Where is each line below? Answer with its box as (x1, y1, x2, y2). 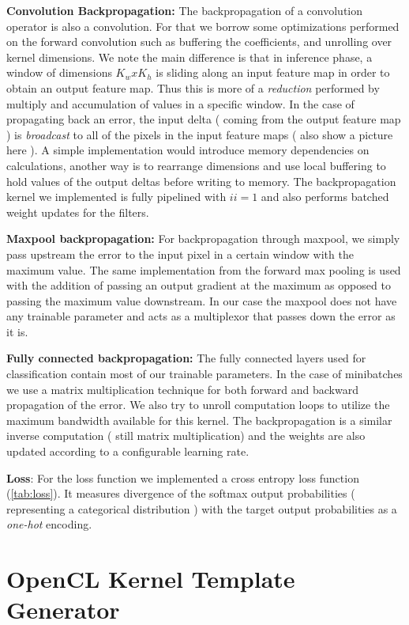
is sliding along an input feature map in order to (156, 64, 390, 81)
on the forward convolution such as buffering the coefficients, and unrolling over (6, 33, 392, 50)
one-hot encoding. (6, 516, 92, 532)
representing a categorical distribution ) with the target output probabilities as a (6, 500, 397, 517)
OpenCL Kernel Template (6, 562, 295, 595)
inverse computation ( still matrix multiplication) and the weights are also (6, 427, 366, 444)
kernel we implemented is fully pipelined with (6, 188, 227, 205)
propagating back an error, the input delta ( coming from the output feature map (6, 111, 401, 127)
